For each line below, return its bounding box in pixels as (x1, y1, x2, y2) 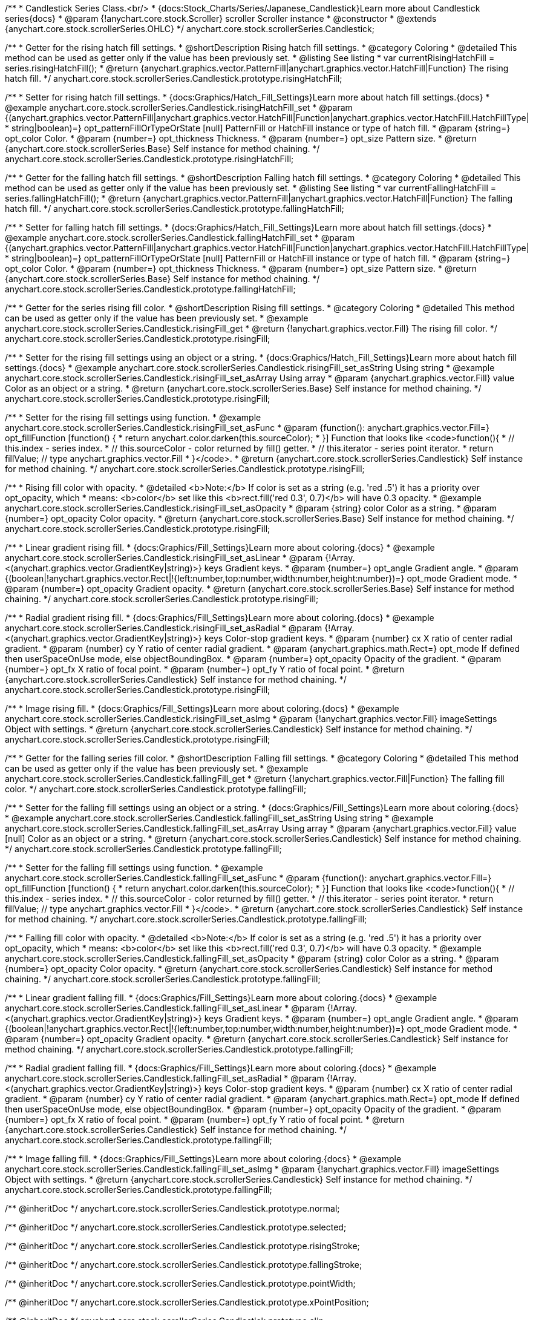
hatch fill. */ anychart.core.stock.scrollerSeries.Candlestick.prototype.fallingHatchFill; (5, 203, 344, 214)
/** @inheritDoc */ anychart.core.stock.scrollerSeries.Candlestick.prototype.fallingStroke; (5, 1259, 362, 1270)
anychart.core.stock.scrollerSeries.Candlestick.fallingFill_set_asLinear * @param (5, 1003, 325, 1013)
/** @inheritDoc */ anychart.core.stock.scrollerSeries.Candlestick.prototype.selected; (5, 1222, 347, 1232)
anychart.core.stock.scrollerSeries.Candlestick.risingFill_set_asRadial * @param (5, 623, 322, 633)
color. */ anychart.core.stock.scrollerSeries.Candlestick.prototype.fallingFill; (5, 784, 307, 794)
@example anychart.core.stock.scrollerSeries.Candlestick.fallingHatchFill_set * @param (5, 232, 355, 243)
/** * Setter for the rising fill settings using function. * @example (5, 412, 261, 422)
